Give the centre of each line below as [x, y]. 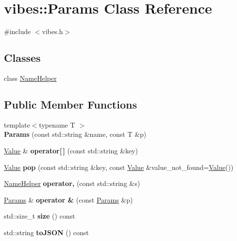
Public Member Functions [70, 104]
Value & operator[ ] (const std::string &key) [71, 150]
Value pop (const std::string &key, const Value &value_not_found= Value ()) [119, 167]
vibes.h [52, 31]
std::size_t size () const [40, 216]
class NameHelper [30, 78]
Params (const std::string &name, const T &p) [75, 134]
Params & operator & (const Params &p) [68, 199]
